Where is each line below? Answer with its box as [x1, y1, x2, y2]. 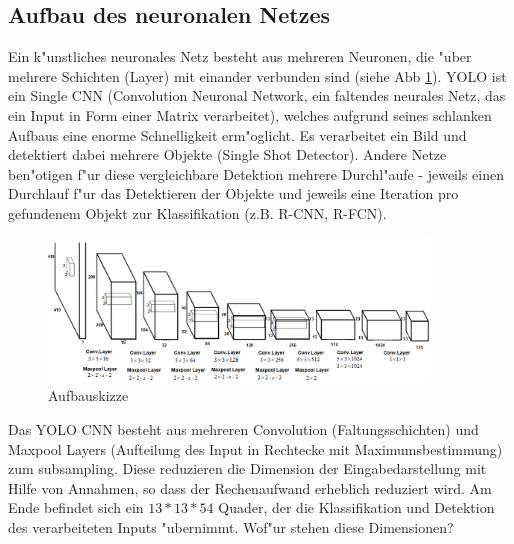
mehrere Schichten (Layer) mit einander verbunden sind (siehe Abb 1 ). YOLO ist [8, 65, 507, 86]
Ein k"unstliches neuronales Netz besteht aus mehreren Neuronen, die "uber [8, 46, 472, 67]
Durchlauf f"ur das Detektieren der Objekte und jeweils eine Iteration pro [8, 183, 459, 204]
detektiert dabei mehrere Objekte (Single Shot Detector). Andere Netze [8, 144, 447, 165]
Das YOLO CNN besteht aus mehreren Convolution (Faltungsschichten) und [8, 418, 479, 439]
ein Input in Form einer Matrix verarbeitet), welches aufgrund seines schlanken [8, 104, 492, 125]
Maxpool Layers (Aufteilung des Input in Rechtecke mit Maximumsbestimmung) [8, 438, 503, 459]
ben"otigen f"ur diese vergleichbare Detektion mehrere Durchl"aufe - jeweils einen [8, 163, 504, 184]
